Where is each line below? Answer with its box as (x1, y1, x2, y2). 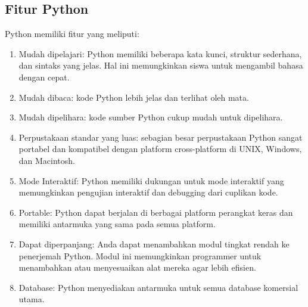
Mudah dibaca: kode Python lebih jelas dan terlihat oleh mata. (18, 91, 249, 103)
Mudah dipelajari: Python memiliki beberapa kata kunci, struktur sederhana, (18, 47, 302, 60)
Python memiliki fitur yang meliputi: (5, 27, 139, 40)
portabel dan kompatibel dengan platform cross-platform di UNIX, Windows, (18, 142, 302, 155)
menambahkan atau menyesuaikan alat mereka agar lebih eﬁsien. (18, 261, 256, 274)
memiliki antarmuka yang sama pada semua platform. (18, 218, 216, 230)
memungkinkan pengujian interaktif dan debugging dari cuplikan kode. (18, 186, 278, 199)
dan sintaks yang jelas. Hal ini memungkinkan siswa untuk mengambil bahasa (18, 59, 303, 72)
